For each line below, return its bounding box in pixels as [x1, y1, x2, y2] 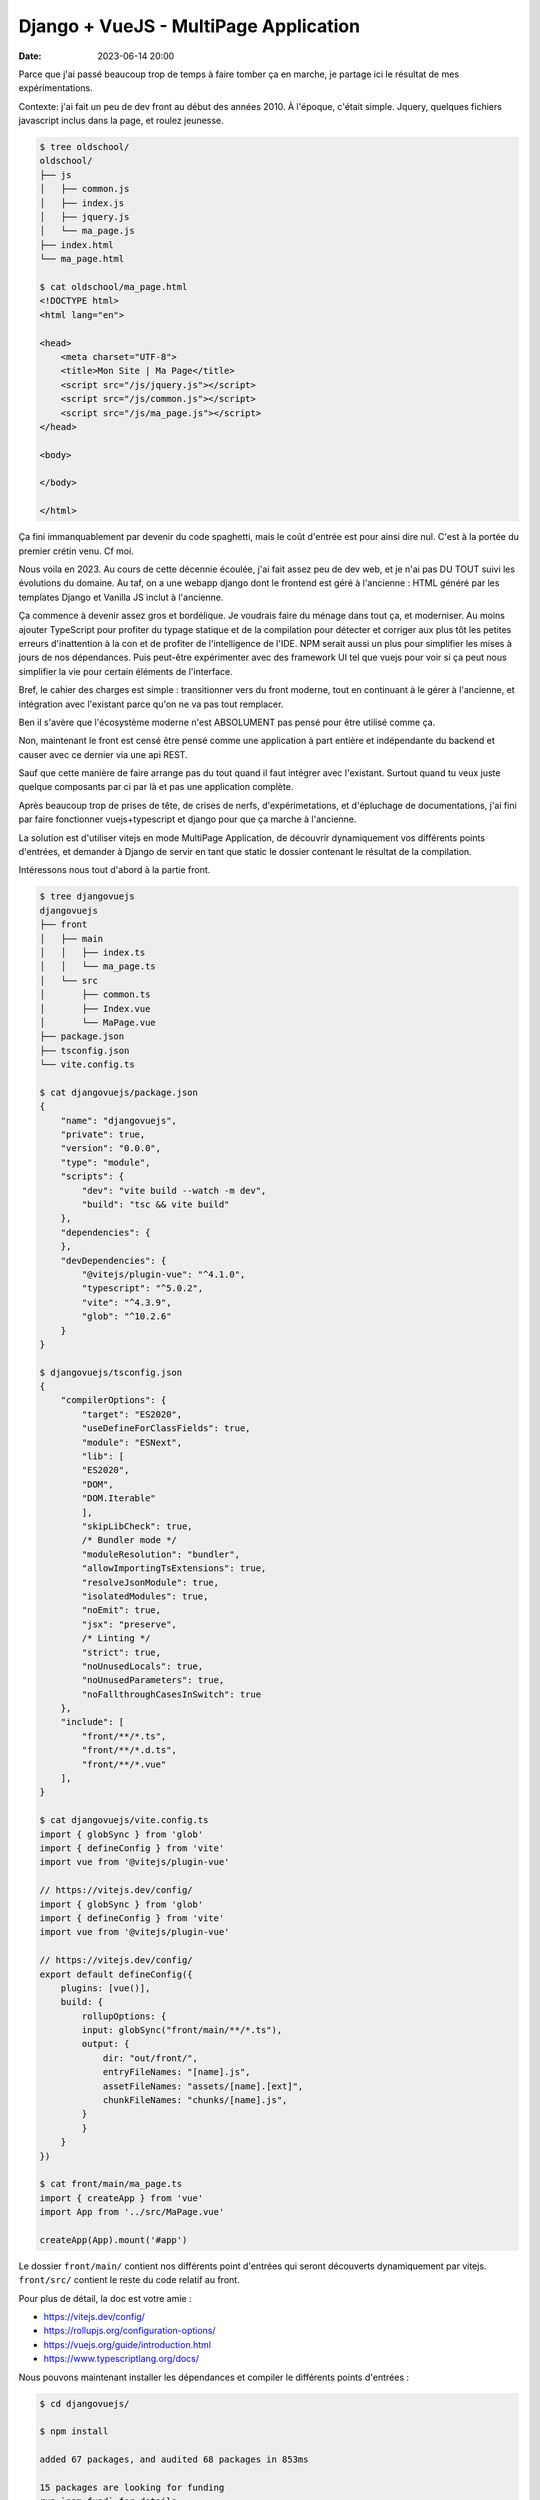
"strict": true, [81, 1646, 162, 1658]
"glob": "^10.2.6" [81, 1311, 172, 1322]
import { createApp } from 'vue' [39, 2192, 204, 2204]
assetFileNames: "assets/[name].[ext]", [102, 2080, 304, 2092]
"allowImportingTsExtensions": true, [81, 1563, 267, 1574]
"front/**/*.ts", [81, 1730, 167, 1742]
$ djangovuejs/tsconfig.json [39, 1366, 183, 1378]
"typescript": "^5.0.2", [81, 1283, 204, 1294]
